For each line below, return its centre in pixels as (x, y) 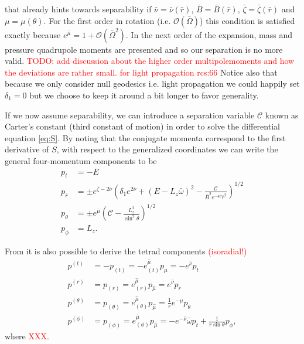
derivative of (27, 149)
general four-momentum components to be (81, 160)
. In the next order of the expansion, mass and (209, 34)
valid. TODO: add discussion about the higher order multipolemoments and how (150, 61)
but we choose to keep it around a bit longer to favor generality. (144, 95)
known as (282, 115)
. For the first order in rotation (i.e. (107, 20)
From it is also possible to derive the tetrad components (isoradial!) (126, 251)
